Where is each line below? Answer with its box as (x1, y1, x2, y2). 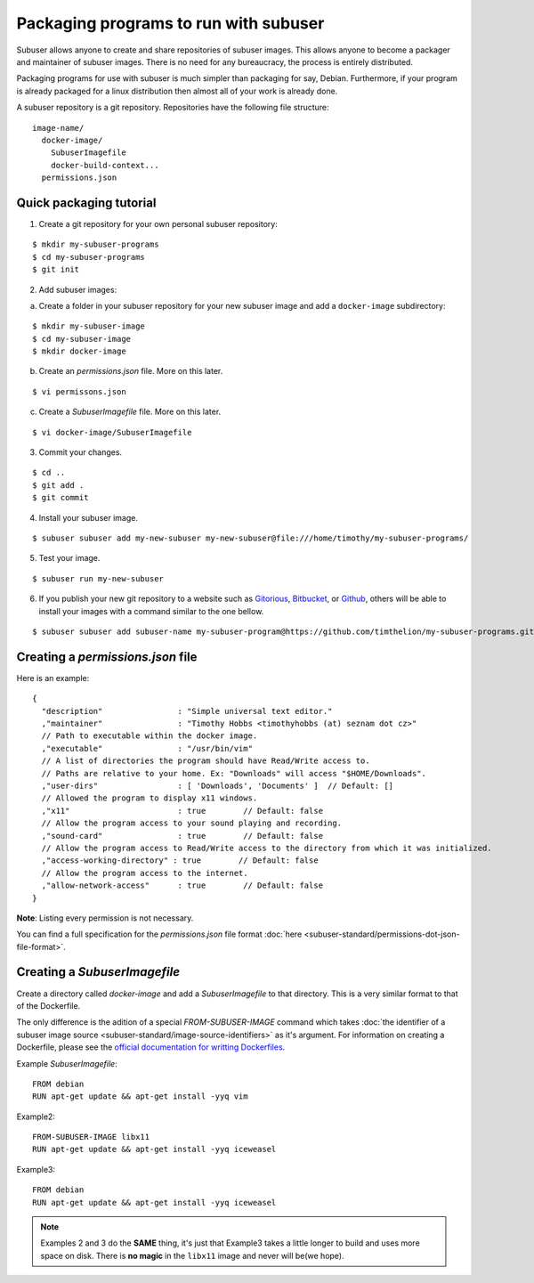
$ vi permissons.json (32, 386, 126, 396)
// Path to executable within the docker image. (41, 731, 258, 741)
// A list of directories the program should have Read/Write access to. (41, 756, 370, 766)
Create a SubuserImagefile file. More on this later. (38, 406, 222, 418)
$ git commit (32, 492, 89, 503)
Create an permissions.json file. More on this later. (38, 366, 223, 377)
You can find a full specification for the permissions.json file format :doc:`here (16, 929, 303, 939)
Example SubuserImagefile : (16, 1058, 117, 1068)
